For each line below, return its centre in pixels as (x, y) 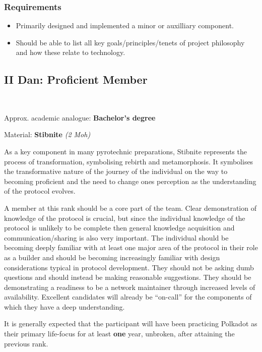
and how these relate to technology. (71, 52)
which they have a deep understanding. (64, 306)
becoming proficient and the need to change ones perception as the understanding (130, 181)
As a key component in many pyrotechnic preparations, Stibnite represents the (125, 151)
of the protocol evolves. (40, 191)
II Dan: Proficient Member (76, 79)
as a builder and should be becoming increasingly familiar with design (112, 257)
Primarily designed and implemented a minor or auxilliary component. (125, 25)
